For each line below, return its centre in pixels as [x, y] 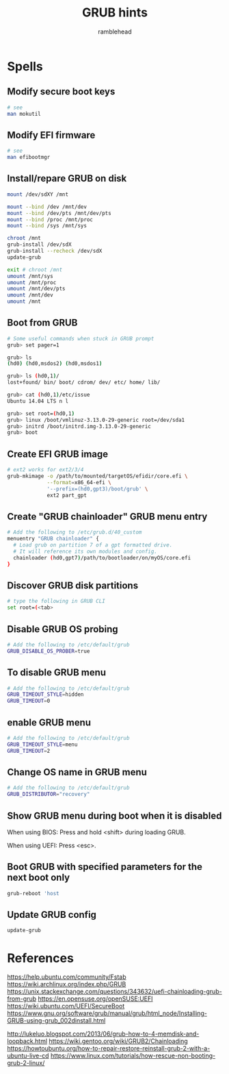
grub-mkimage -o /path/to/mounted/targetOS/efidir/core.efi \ [97, 476]
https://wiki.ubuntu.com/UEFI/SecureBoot [66, 1006]
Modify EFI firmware [51, 135]
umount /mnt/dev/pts [37, 289]
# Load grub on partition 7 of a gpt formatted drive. [93, 545]
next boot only [39, 878]
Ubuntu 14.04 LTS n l [38, 401]
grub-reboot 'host [33, 893]
